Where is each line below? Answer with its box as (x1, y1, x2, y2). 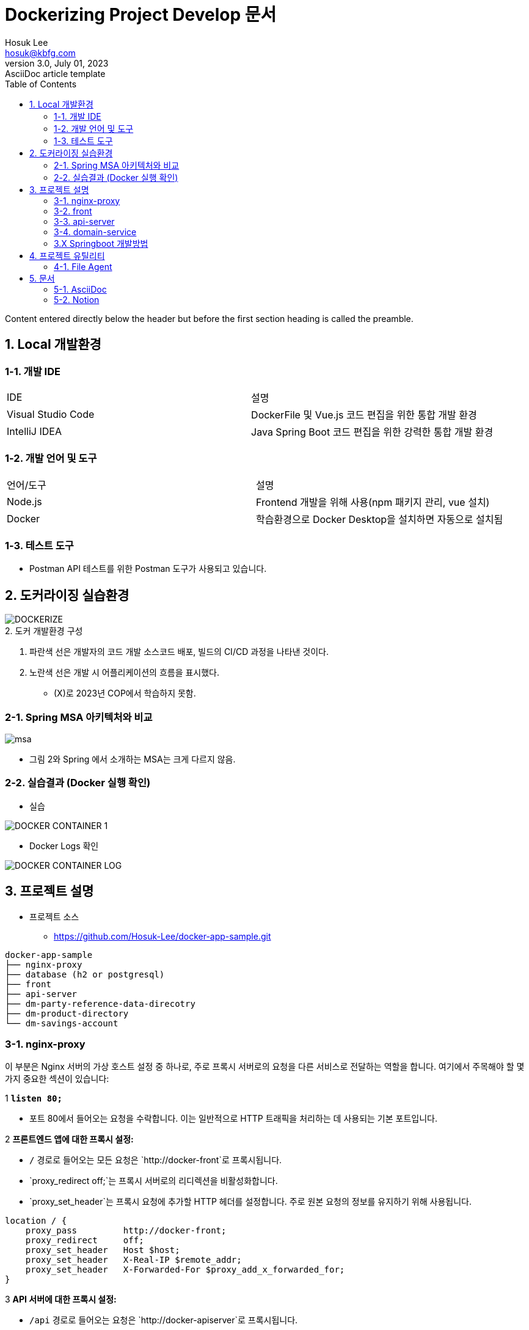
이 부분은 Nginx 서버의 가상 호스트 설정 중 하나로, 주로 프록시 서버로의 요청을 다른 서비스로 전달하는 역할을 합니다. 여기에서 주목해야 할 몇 (5, 1061, 525, 1072)
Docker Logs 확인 (29, 840, 99, 851)
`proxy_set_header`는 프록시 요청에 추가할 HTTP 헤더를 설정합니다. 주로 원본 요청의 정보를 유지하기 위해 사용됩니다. (29, 1196, 472, 1207)
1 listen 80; (5, 1093, 62, 1104)
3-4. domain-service (54, 226, 137, 237)
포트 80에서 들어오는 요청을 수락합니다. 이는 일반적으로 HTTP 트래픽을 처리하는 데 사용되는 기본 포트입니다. (29, 1113, 438, 1124)
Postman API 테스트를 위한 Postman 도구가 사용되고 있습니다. (29, 563, 267, 574)
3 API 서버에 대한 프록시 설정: (5, 1294, 117, 1305)
